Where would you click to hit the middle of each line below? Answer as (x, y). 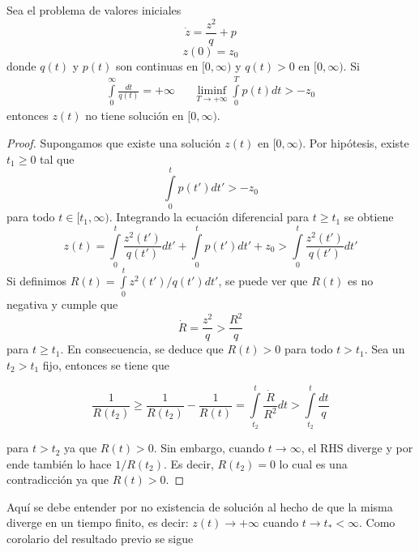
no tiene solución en (135, 116)
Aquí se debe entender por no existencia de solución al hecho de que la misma (200, 506)
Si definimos (36, 280)
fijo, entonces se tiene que (106, 364)
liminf (212, 91)
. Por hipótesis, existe (356, 143)
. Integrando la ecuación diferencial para (209, 217)
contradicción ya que (58, 479)
